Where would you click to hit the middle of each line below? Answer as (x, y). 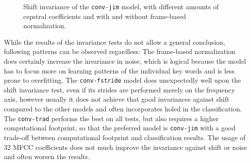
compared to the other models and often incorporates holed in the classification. (123, 109)
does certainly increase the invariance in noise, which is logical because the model (125, 61)
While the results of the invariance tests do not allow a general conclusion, (115, 42)
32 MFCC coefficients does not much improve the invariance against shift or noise (125, 147)
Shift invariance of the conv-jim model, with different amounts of (121, 6)
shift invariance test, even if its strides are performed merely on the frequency (119, 89)
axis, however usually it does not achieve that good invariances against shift (117, 99)
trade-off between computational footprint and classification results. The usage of (125, 137)
